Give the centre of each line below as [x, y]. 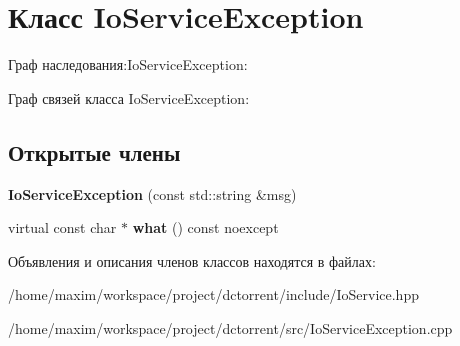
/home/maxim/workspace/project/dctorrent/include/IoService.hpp [213, 294]
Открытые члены [94, 151]
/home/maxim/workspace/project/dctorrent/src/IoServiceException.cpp [230, 327]
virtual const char [62, 227]
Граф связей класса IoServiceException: [129, 97]
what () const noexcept [205, 227]
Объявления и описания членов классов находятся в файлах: [192, 260]
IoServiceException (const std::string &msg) [152, 193]
